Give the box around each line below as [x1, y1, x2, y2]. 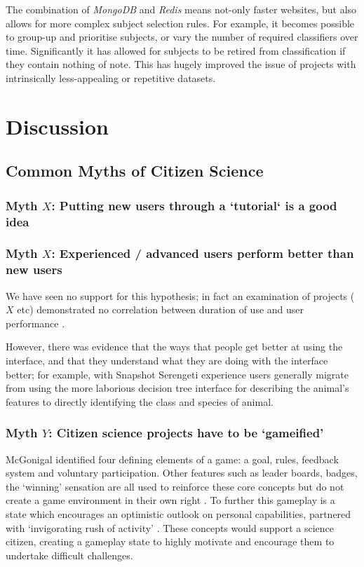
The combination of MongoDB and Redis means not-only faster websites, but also [6, 2, 357, 16]
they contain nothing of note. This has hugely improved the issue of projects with [6, 57, 356, 71]
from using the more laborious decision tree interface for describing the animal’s [6, 381, 349, 395]
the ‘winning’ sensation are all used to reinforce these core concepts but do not [6, 479, 344, 493]
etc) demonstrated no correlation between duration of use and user [17, 302, 304, 317]
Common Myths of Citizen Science [6, 160, 264, 182]
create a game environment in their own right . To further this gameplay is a [6, 493, 335, 507]
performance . [6, 315, 65, 330]
